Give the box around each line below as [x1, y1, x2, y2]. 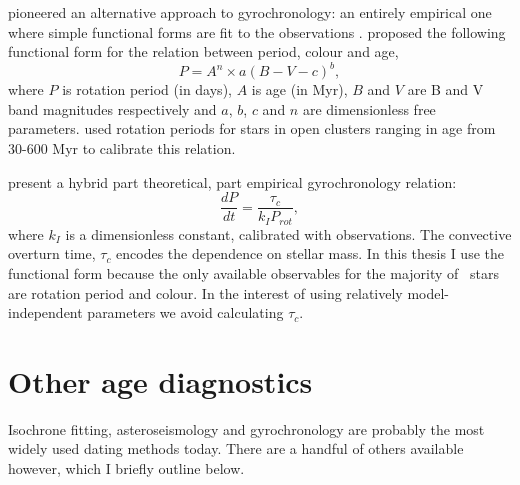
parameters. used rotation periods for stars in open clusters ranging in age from [8, 118, 496, 139]
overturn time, [8, 243, 96, 264]
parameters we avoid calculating [87, 302, 284, 323]
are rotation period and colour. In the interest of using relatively [8, 282, 403, 303]
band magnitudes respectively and [8, 98, 217, 119]
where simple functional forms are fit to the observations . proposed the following [8, 21, 506, 42]
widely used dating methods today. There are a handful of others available [8, 438, 464, 459]
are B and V [407, 79, 484, 100]
